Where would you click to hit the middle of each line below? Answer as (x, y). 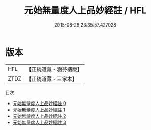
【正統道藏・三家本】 (52, 79)
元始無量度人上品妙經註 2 (39, 116)
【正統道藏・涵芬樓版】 (54, 69)
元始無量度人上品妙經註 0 (39, 103)
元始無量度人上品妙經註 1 (39, 110)
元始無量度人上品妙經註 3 (39, 122)
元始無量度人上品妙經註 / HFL (85, 10)
